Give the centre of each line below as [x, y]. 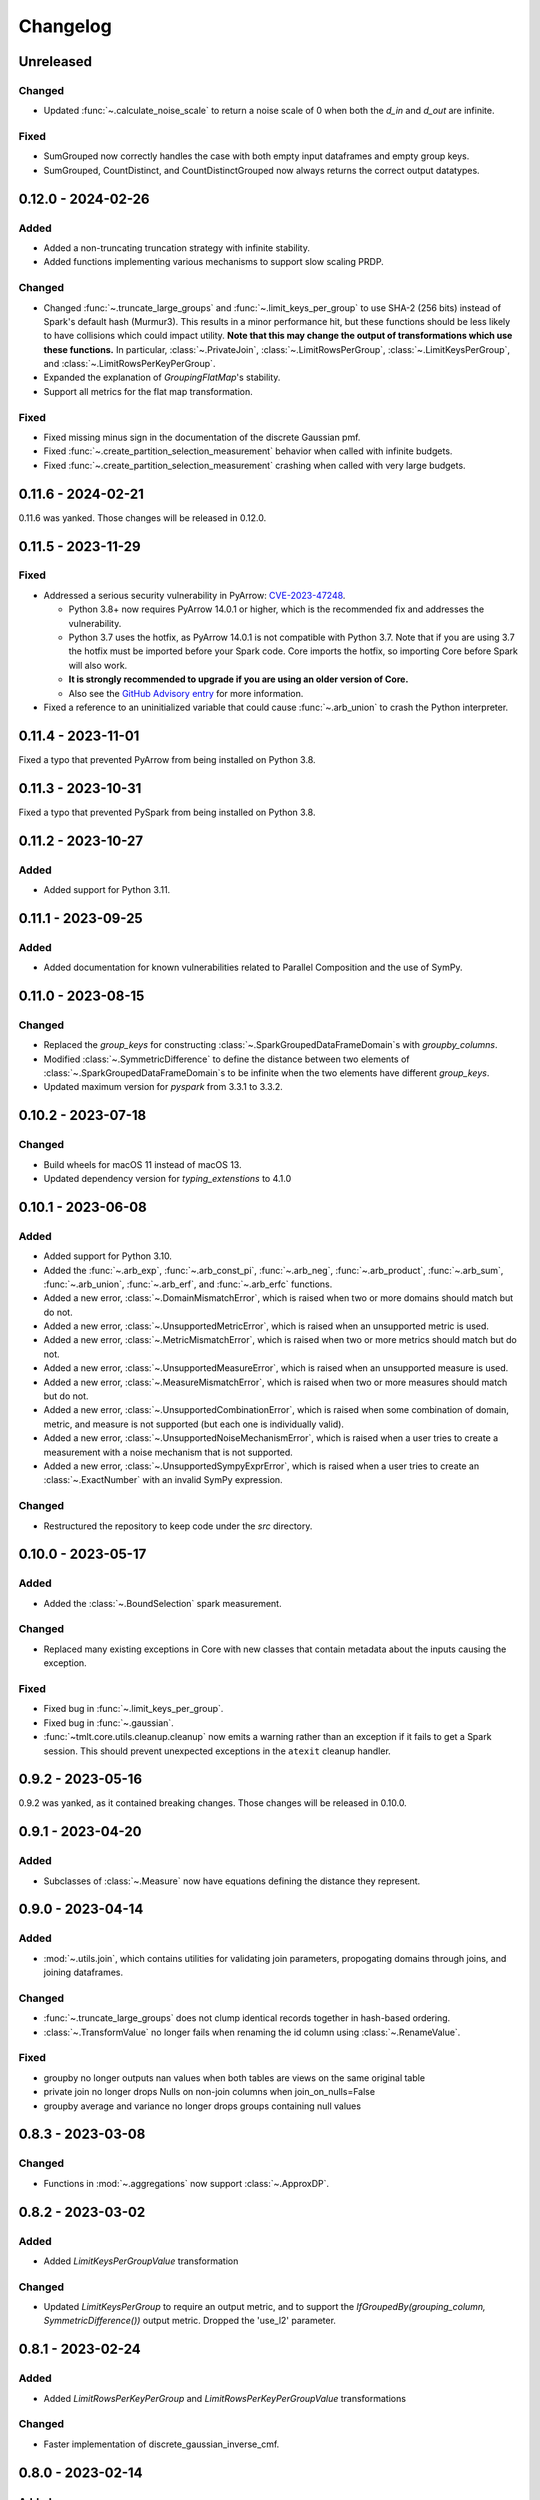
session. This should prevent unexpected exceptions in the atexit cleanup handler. [217, 1751]
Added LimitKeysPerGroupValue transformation [141, 2261]
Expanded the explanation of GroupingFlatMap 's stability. [162, 377]
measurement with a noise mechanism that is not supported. [168, 1452]
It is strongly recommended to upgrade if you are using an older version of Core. [238, 679]
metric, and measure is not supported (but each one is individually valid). [194, 1424]
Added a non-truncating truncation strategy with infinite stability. [176, 248]
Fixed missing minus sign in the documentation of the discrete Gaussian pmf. [202, 437]
